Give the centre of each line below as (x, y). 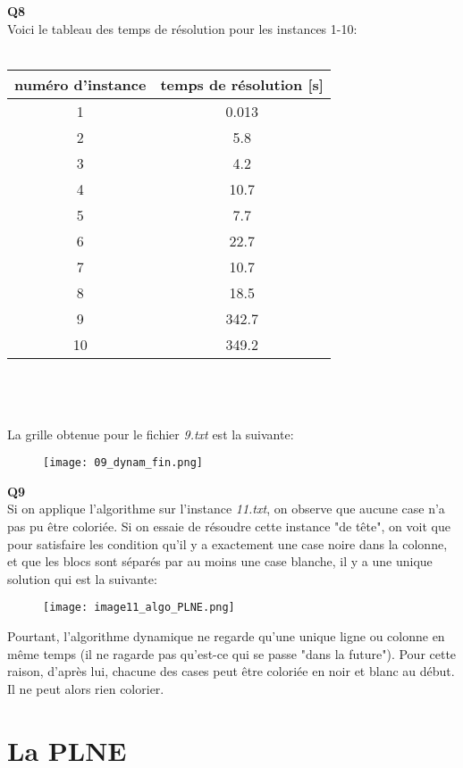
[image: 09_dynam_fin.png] (123, 463)
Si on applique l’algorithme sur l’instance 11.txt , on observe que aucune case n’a (226, 509)
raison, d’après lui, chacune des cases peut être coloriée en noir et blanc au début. (231, 671)
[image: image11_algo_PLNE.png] (139, 608)
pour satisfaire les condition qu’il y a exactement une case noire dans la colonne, (227, 543)
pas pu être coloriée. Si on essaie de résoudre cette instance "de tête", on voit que (229, 526)
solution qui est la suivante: (82, 578)
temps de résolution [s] (242, 84)
